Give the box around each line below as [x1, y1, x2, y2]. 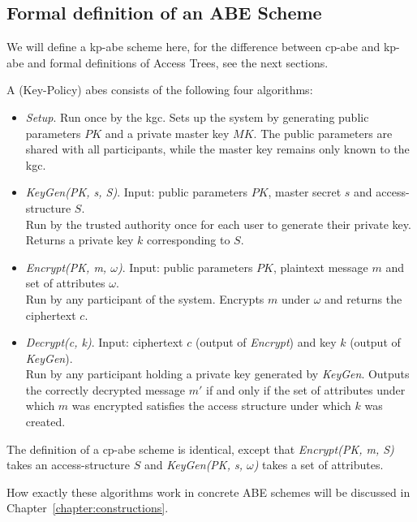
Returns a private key [25, 231, 134, 248]
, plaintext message [273, 258, 368, 275]
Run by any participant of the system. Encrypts [25, 290, 264, 307]
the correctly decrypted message [25, 381, 186, 398]
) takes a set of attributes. [253, 456, 384, 473]
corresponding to [146, 231, 230, 248]
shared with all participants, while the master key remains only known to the [25, 140, 410, 157]
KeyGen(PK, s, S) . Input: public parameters [25, 183, 247, 201]
